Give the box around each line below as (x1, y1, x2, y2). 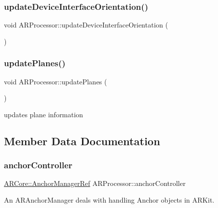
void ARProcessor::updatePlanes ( (4, 76, 107, 86)
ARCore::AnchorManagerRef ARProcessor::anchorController (4, 178, 186, 188)
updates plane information (4, 109, 83, 119)
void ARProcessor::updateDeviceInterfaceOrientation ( (4, 20, 168, 30)
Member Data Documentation (4, 133, 161, 148)
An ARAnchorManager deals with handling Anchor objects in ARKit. (4, 195, 215, 205)
